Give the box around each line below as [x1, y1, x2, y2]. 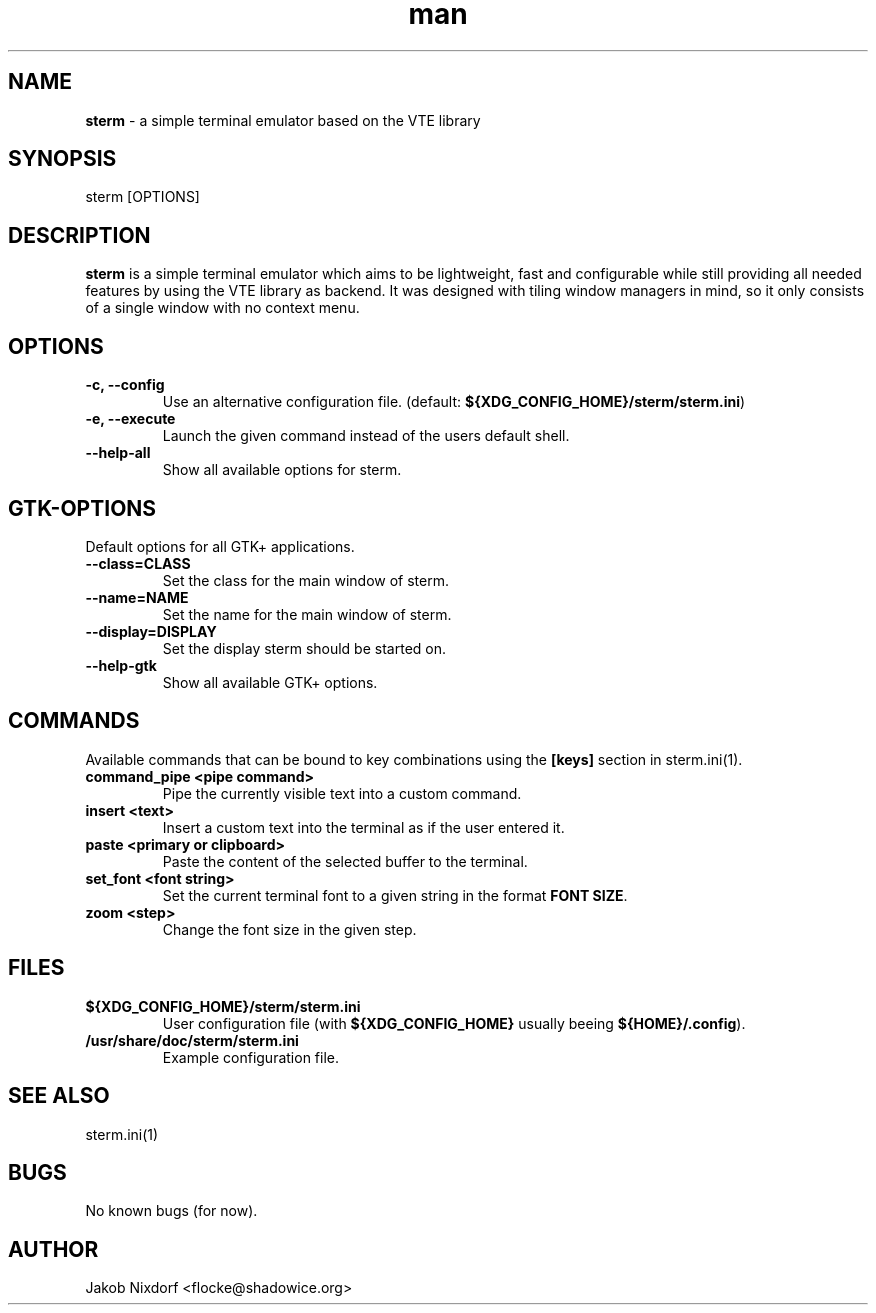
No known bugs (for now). [85, 1202, 258, 1220]
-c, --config [85, 376, 165, 394]
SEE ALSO [8, 1083, 110, 1109]
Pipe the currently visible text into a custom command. [162, 784, 522, 802]
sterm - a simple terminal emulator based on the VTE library [85, 111, 481, 129]
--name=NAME [85, 588, 189, 606]
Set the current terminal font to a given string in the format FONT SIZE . [162, 886, 628, 904]
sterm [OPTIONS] [85, 188, 200, 206]
